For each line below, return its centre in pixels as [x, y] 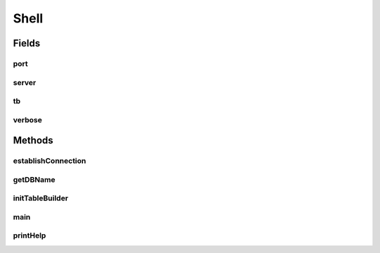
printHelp [30, 235]
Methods [33, 141]
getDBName [34, 179]
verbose [27, 119]
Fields [27, 43]
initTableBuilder [40, 198]
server [25, 82]
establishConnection [50, 161]
